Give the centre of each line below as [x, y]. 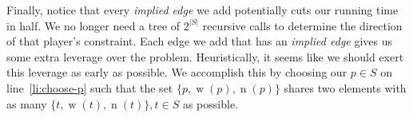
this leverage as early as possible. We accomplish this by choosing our [177, 72]
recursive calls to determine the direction [302, 25]
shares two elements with [345, 87]
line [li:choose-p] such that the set [90, 87]
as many [27, 103]
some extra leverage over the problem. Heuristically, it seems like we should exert [205, 56]
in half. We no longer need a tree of [93, 25]
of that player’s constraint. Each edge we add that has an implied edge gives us [200, 41]
